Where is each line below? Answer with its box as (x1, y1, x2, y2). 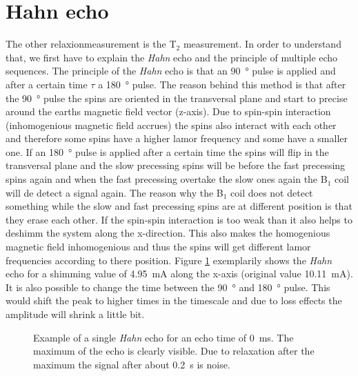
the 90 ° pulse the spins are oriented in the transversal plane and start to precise (6, 90, 348, 105)
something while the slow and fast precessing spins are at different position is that (6, 199, 352, 213)
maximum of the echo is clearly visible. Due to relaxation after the (33, 344, 315, 358)
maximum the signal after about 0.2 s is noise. (33, 357, 230, 371)
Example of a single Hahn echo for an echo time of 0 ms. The (33, 330, 294, 344)
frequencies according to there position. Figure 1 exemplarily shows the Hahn (6, 253, 332, 267)
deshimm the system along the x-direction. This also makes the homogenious (6, 226, 330, 240)
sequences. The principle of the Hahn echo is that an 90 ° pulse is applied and (6, 63, 336, 78)
